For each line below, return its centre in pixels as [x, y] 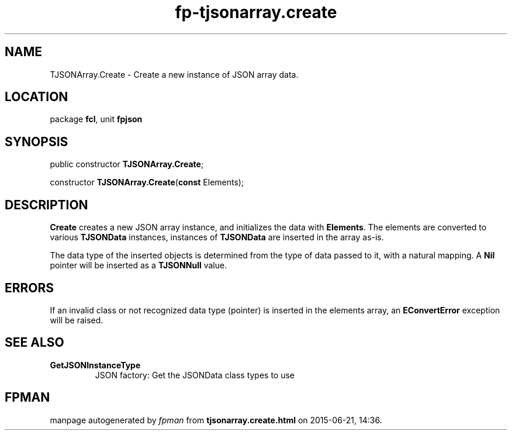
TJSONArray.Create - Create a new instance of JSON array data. [174, 74]
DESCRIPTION [46, 205]
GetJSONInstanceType [95, 365]
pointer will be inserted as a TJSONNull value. [139, 265]
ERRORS [30, 288]
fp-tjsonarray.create [256, 12]
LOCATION [37, 97]
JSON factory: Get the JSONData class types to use [195, 375]
